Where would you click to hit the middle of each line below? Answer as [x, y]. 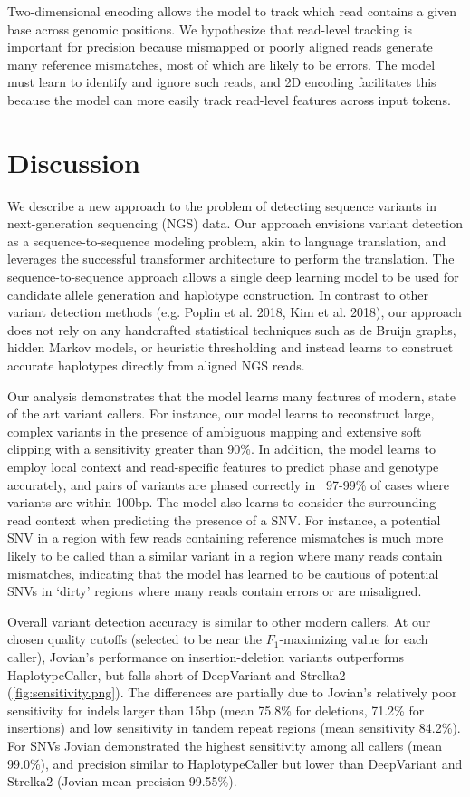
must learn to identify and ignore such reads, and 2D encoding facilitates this [222, 82]
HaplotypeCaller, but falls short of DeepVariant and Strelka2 [177, 674]
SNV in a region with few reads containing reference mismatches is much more [225, 538]
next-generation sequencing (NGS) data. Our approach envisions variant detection [235, 223]
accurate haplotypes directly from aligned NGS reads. [156, 365]
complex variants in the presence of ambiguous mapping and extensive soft [215, 431]
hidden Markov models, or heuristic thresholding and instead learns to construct [230, 347]
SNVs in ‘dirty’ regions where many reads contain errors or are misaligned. [215, 591]
